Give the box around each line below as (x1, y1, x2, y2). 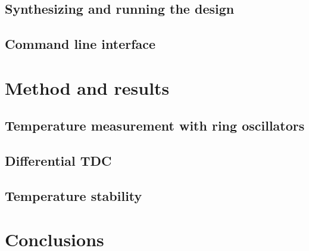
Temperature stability (5, 186, 142, 204)
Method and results (5, 75, 170, 100)
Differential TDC (5, 151, 112, 170)
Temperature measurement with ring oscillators (5, 116, 305, 135)
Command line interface (5, 35, 156, 53)
